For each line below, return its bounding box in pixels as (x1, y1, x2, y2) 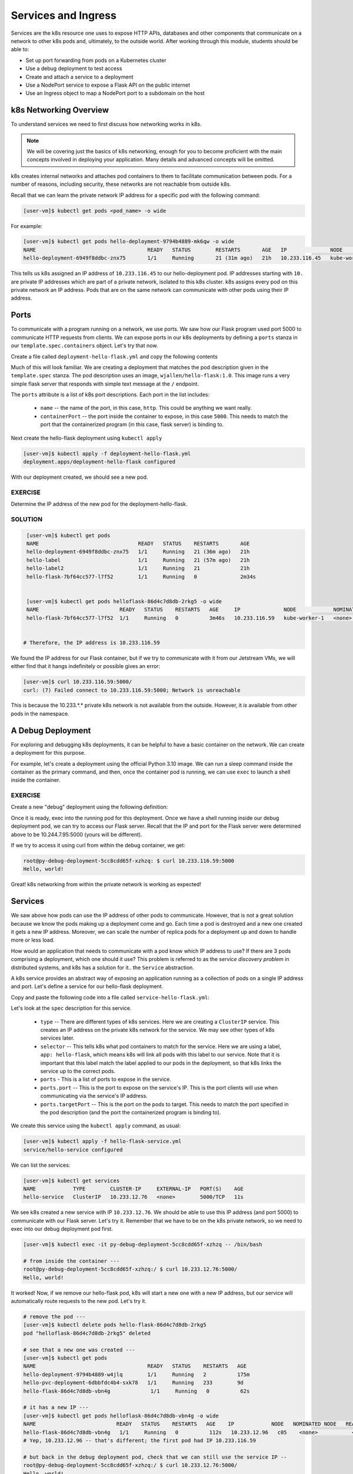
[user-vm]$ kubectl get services (23, 1177, 120, 1184)
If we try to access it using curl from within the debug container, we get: (11, 842, 185, 849)
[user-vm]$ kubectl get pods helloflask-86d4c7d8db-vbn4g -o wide (23, 1412, 219, 1419)
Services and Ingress (11, 9, 117, 22)
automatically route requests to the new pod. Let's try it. (11, 1298, 147, 1305)
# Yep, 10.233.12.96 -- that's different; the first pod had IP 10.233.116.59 (23, 1437, 256, 1444)
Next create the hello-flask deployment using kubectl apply (11, 434, 162, 442)
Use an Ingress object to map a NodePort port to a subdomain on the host (25, 90, 205, 97)
